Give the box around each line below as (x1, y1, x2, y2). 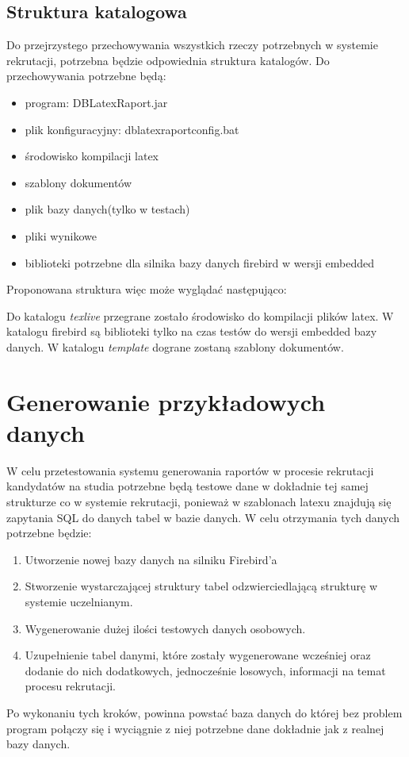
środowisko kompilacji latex (25, 148, 159, 164)
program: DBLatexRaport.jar (25, 94, 168, 110)
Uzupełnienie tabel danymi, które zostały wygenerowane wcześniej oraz (25, 647, 371, 663)
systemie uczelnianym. (25, 593, 133, 609)
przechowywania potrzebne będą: (6, 67, 166, 84)
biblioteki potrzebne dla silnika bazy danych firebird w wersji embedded (25, 254, 374, 271)
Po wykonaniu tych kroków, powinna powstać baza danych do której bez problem (6, 704, 403, 720)
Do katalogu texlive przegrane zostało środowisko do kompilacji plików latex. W (6, 307, 394, 324)
